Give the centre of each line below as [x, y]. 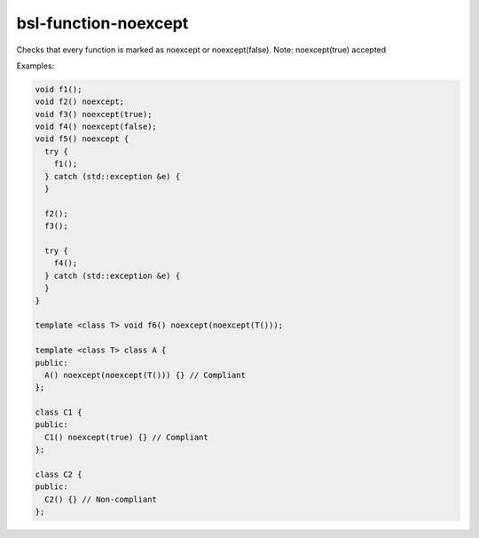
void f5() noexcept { [82, 139]
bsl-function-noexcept [102, 23]
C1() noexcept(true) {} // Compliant [126, 437]
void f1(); [59, 89]
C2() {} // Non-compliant [101, 499]
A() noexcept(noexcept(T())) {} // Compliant [145, 375]
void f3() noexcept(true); [94, 114]
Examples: [35, 66]
